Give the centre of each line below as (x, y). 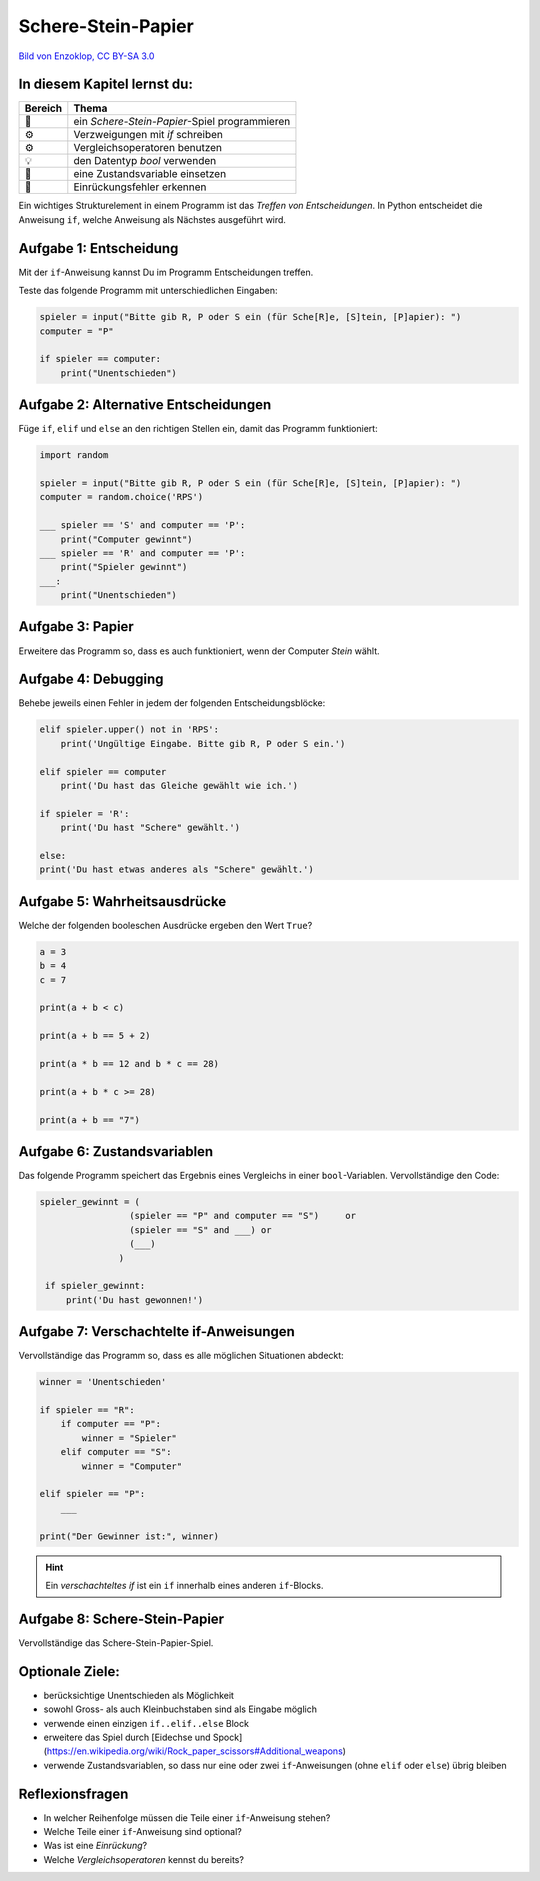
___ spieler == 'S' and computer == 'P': (142, 525)
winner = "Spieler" (129, 1438)
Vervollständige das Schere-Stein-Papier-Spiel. (116, 1642)
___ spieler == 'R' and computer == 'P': (142, 553)
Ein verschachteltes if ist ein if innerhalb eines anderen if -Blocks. (184, 1585)
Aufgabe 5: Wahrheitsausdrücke (122, 901)
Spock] (227, 1737)
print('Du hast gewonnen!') (134, 1299)
